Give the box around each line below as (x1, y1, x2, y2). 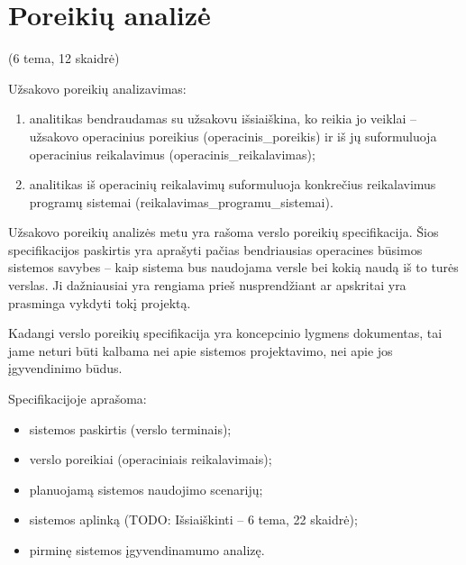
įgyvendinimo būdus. (8, 359, 123, 378)
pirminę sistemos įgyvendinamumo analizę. (29, 541, 265, 559)
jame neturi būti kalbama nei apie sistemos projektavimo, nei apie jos (8, 341, 393, 360)
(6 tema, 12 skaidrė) (8, 49, 120, 68)
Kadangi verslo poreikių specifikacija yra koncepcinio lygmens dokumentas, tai (8, 324, 443, 342)
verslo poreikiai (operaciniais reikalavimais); (29, 450, 272, 469)
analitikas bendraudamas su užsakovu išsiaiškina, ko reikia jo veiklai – (29, 109, 416, 128)
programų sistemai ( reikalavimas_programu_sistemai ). (29, 192, 334, 211)
